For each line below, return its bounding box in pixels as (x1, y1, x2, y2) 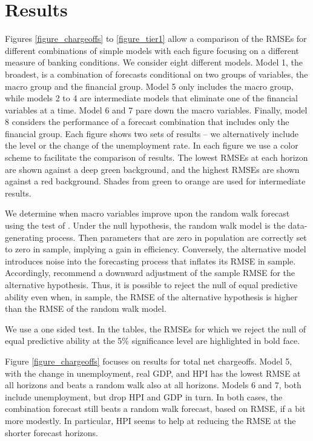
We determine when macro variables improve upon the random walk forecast (5, 207, 290, 220)
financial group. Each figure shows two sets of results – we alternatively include (5, 127, 298, 140)
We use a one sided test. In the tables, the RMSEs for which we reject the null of (5, 322, 306, 335)
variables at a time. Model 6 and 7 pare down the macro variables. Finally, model (5, 103, 308, 116)
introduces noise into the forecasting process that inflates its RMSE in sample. (5, 254, 296, 267)
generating (5, 231, 44, 243)
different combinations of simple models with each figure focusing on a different (5, 44, 299, 56)
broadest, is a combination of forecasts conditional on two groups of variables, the (5, 67, 308, 80)
